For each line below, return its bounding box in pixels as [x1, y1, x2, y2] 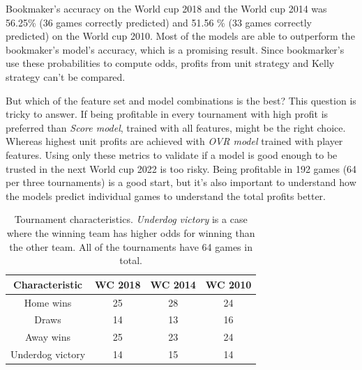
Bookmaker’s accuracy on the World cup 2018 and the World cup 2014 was [6, 1, 327, 15]
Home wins [24, 295, 72, 309]
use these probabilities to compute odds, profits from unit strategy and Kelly [6, 56, 335, 70]
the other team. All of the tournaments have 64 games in [9, 239, 252, 254]
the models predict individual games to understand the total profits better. [6, 188, 326, 203]
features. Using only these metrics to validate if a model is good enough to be [6, 147, 338, 162]
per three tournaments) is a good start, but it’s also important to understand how [6, 175, 356, 190]
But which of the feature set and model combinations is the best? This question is [6, 93, 356, 107]
